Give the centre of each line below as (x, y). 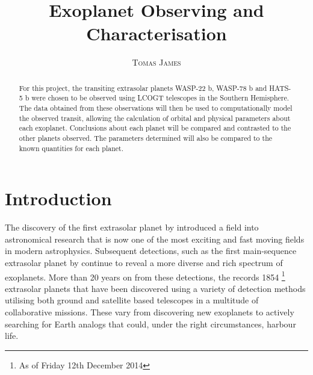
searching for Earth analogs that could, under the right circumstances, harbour (150, 324)
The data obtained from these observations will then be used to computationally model (156, 108)
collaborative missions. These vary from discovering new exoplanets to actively (150, 312)
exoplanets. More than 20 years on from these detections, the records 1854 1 (145, 276)
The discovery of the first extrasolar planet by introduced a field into (132, 227)
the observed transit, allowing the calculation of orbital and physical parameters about (155, 118)
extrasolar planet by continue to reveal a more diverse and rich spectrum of (144, 263)
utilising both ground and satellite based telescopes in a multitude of (132, 300)
